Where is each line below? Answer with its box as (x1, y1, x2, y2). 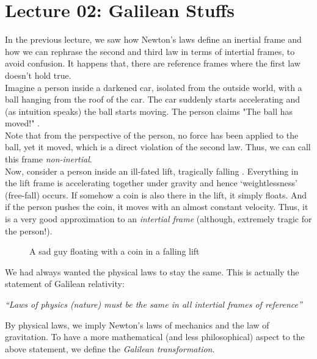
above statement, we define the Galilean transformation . (5, 342, 215, 355)
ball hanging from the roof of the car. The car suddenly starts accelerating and (5, 93, 301, 106)
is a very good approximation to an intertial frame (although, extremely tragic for (5, 212, 312, 225)
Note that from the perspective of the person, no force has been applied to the (5, 128, 299, 141)
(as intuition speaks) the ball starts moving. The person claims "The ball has (5, 104, 293, 117)
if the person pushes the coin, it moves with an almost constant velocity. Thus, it (5, 200, 308, 213)
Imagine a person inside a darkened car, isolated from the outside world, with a (5, 81, 302, 93)
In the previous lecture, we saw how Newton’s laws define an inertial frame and (5, 33, 302, 46)
